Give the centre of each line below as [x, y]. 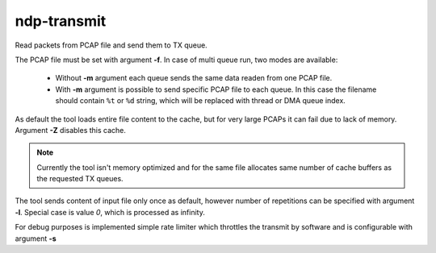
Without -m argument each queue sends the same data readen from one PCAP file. [194, 78]
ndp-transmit [61, 21]
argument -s [36, 238]
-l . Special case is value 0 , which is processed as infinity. [110, 212]
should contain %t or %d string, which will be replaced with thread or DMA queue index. [201, 101]
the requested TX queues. [80, 179]
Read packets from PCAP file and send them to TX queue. [111, 45]
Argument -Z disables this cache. [71, 130]
